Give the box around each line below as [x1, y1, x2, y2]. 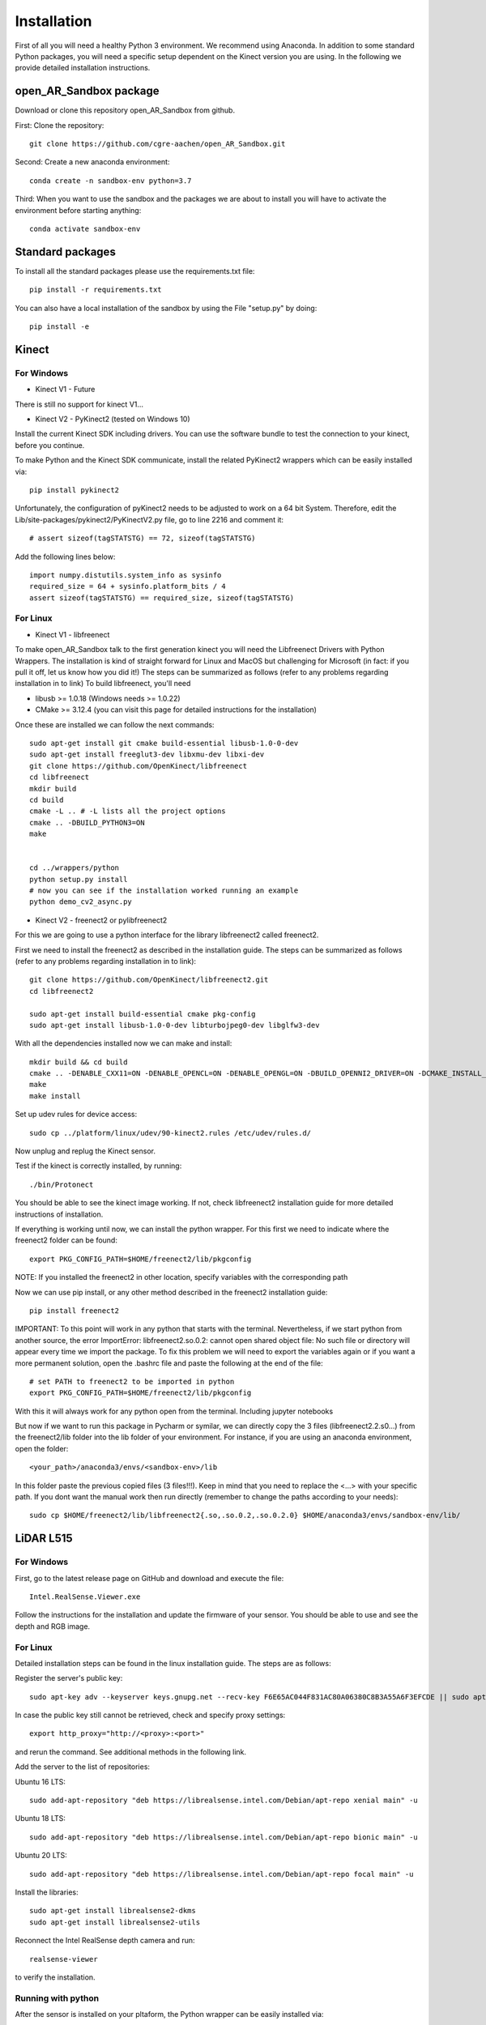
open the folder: [15, 1443, 69, 1453]
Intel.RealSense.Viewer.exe [29, 1592, 141, 1601]
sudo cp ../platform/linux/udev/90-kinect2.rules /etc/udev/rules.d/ [29, 1128, 312, 1137]
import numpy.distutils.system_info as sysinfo [29, 570, 222, 579]
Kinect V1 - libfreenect [35, 629, 110, 639]
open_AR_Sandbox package [15, 84, 160, 98]
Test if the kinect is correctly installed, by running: [15, 1161, 182, 1170]
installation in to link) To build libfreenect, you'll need [15, 679, 191, 688]
